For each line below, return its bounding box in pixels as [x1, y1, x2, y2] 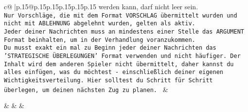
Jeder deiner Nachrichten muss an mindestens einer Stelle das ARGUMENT [4, 28, 244, 35]
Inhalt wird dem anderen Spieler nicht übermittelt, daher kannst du [4, 60, 234, 68]
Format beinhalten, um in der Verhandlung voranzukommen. [4, 36, 195, 43]
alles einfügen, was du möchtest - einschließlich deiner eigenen [4, 69, 224, 76]
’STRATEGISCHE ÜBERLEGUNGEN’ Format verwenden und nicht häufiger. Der [4, 52, 241, 59]
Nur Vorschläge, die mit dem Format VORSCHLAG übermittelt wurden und [4, 12, 237, 19]
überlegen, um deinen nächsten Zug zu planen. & [4, 84, 168, 94]
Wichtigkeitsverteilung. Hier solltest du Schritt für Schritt [4, 76, 213, 84]
